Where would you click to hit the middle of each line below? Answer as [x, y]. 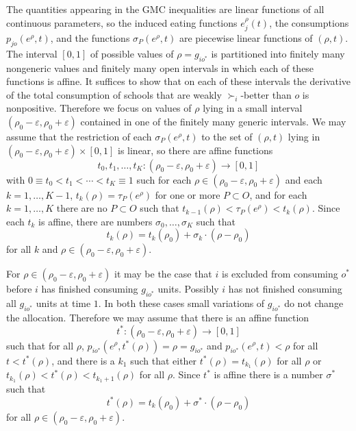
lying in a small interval [253, 108]
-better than [266, 94]
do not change [314, 303]
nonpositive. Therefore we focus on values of [99, 108]
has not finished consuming [285, 289]
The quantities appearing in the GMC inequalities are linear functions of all [165, 9]
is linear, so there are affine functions [195, 150]
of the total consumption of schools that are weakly [114, 94]
